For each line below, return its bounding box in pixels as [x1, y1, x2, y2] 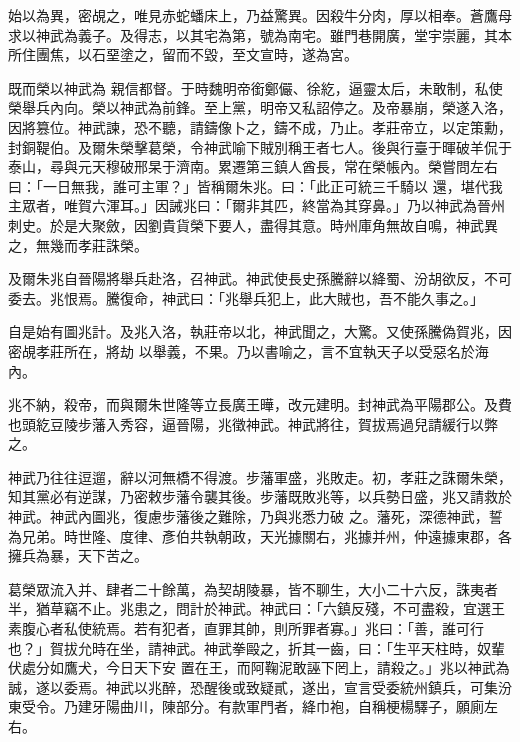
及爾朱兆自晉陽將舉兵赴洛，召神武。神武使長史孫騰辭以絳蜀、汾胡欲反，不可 [8, 268, 512, 289]
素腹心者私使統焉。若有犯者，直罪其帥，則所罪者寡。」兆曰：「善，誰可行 [8, 618, 484, 639]
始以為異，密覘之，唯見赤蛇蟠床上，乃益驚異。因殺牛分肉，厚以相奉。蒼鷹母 [8, 5, 512, 25]
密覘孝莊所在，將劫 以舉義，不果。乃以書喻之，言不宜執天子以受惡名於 [8, 340, 475, 361]
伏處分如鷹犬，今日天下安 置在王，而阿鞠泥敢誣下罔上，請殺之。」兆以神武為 [8, 657, 510, 678]
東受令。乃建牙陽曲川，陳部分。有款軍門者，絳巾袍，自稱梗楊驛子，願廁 [8, 696, 484, 717]
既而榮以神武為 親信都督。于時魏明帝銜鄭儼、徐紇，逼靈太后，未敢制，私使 [8, 77, 503, 98]
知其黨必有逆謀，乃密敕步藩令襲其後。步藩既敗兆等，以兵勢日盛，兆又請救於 [8, 486, 512, 507]
